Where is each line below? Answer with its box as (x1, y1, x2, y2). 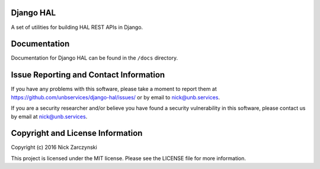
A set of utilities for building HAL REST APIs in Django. (11, 24, 143, 31)
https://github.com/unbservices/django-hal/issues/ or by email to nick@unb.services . (11, 93, 220, 100)
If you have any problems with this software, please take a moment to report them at (11, 86, 217, 93)
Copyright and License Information (11, 128, 143, 138)
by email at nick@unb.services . (11, 113, 88, 120)
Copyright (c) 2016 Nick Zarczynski (11, 144, 97, 151)
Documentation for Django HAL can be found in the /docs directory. (11, 54, 178, 61)
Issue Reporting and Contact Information (11, 70, 165, 80)
